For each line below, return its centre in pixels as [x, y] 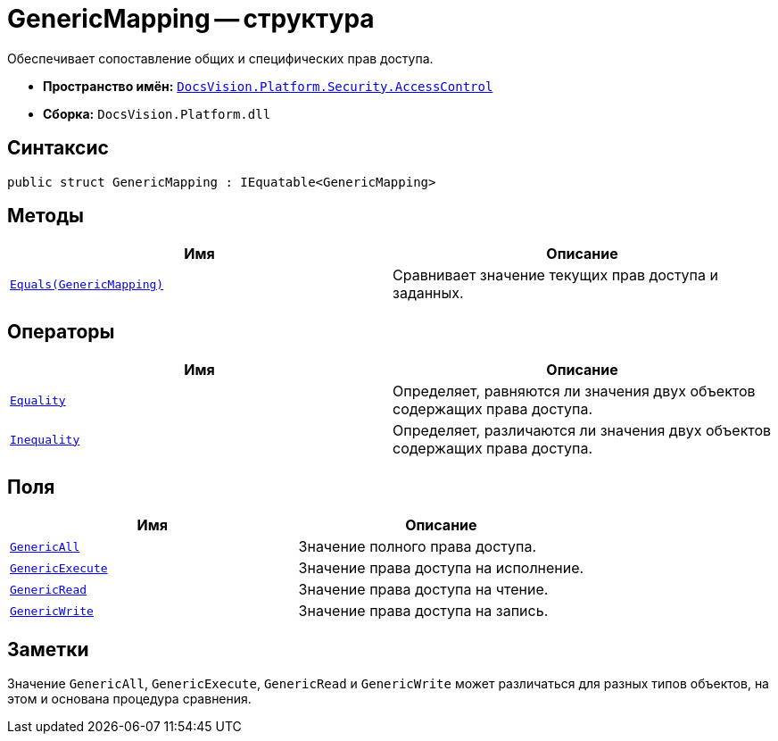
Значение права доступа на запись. [423, 611]
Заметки [48, 649]
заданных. [428, 293]
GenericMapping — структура [191, 19]
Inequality [45, 439]
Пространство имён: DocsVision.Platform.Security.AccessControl [268, 86]
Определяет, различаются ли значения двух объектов [582, 431]
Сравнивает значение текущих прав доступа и [555, 275]
